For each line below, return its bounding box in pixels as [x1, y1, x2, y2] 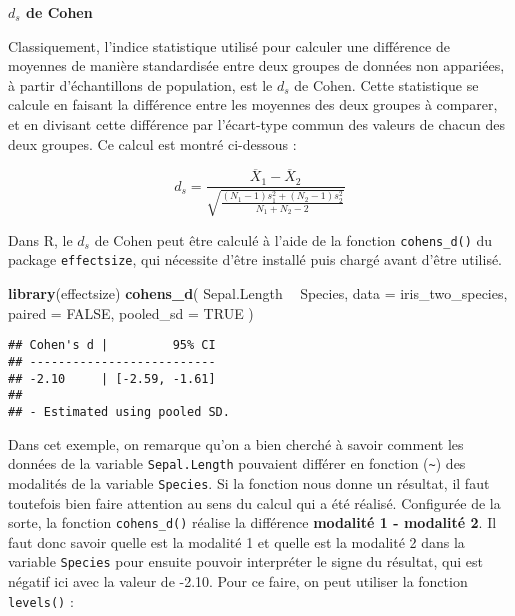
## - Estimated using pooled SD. [8, 404, 230, 419]
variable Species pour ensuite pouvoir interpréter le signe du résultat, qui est [8, 551, 484, 572]
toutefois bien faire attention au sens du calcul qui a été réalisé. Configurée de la [8, 492, 501, 513]
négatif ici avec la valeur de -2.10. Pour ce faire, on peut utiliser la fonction [8, 571, 468, 592]
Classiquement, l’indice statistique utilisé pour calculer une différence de [8, 35, 450, 56]
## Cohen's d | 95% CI [8, 338, 216, 353]
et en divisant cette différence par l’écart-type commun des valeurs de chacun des [8, 113, 505, 134]
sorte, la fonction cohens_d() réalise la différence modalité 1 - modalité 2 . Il [8, 512, 497, 533]
